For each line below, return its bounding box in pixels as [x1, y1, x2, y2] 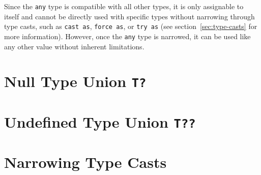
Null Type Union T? [4, 71, 147, 92]
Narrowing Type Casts [4, 152, 167, 172]
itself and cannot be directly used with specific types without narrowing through [4, 11, 255, 21]
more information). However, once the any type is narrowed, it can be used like [4, 31, 251, 41]
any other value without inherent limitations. [4, 41, 144, 51]
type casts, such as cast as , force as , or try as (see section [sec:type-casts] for [4, 21, 257, 32]
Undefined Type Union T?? [4, 111, 196, 132]
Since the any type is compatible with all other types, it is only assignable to [4, 1, 244, 11]
